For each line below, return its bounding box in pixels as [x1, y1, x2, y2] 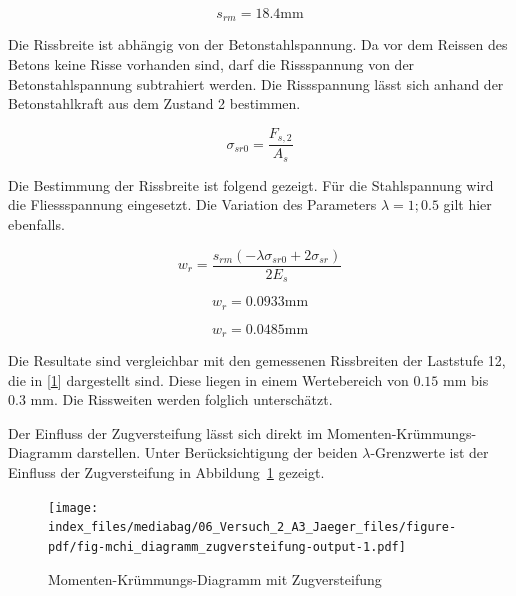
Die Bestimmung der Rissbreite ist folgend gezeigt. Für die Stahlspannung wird [8, 174, 494, 195]
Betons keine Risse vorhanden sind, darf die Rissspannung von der [8, 54, 415, 75]
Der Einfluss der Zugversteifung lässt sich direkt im [8, 422, 323, 443]
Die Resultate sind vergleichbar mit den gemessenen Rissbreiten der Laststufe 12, [8, 349, 506, 370]
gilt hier [443, 194, 492, 215]
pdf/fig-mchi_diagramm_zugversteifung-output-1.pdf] [48, 539, 406, 554]
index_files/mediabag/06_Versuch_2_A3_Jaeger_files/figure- [48, 520, 457, 535]
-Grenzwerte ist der [370, 442, 489, 463]
